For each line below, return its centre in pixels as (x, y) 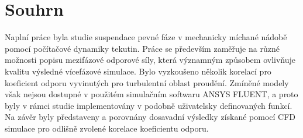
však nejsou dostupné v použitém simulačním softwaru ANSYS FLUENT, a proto (151, 94)
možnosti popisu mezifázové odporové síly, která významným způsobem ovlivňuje (150, 60)
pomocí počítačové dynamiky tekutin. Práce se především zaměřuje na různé (142, 48)
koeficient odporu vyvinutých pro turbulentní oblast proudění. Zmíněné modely (147, 82)
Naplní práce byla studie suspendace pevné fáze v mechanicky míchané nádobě (146, 37)
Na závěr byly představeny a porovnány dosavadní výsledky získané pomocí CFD (150, 117)
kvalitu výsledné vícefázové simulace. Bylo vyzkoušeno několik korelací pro (138, 71)
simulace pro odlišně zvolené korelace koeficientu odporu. (107, 128)
